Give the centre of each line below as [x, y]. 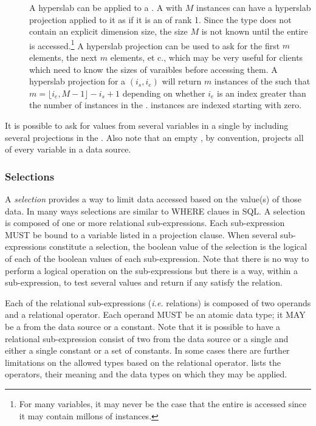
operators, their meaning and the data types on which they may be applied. [146, 374]
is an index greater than [262, 93]
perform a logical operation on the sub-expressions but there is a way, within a [152, 270]
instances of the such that [262, 81]
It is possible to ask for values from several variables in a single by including [147, 125]
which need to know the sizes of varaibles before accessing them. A [153, 69]
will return [182, 81]
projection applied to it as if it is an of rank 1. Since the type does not [160, 19]
